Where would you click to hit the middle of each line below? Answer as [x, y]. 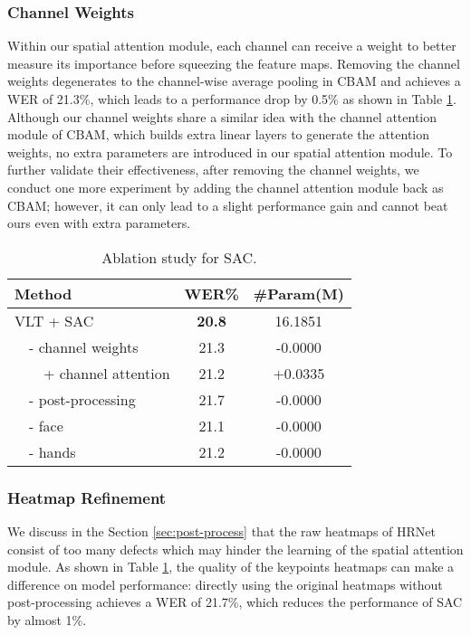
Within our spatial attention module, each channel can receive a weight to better [232, 46]
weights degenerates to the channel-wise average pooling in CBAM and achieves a [234, 81]
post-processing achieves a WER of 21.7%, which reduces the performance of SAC [235, 602]
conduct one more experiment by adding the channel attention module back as [226, 187]
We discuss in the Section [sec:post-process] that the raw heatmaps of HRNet [221, 531]
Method [43, 293]
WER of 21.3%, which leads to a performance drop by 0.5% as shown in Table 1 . [232, 99]
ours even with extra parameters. [99, 223]
